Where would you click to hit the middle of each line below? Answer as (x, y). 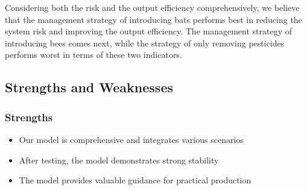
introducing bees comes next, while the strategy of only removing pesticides (145, 43)
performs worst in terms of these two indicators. (93, 55)
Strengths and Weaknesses (89, 87)
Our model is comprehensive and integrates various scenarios (131, 139)
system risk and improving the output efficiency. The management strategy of (149, 31)
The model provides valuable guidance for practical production (135, 180)
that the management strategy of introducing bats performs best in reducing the (153, 19)
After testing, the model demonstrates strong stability (119, 160)
